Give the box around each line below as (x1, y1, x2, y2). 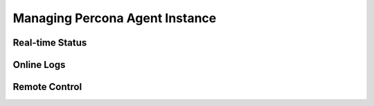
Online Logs (12, 59, 66, 71)
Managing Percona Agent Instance (12, 10, 217, 26)
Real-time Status (12, 37, 87, 48)
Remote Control (12, 81, 82, 93)
